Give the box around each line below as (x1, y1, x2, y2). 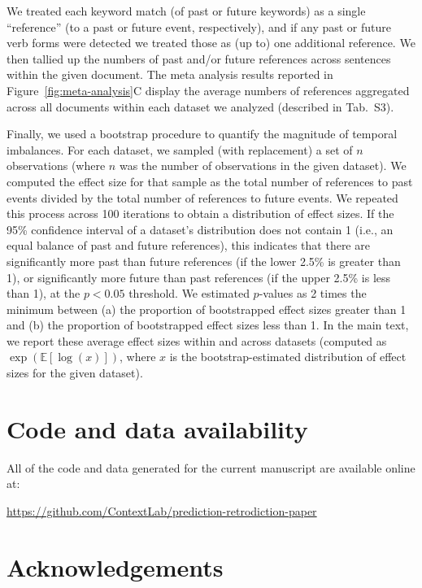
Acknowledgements (7, 550, 224, 583)
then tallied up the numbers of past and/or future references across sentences (7, 50, 391, 67)
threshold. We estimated (128, 285, 250, 302)
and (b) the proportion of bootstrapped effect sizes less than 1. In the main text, (7, 316, 409, 333)
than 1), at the (7, 285, 80, 302)
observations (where (7, 157, 106, 174)
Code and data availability (7, 412, 308, 445)
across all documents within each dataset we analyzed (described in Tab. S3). (7, 98, 394, 115)
